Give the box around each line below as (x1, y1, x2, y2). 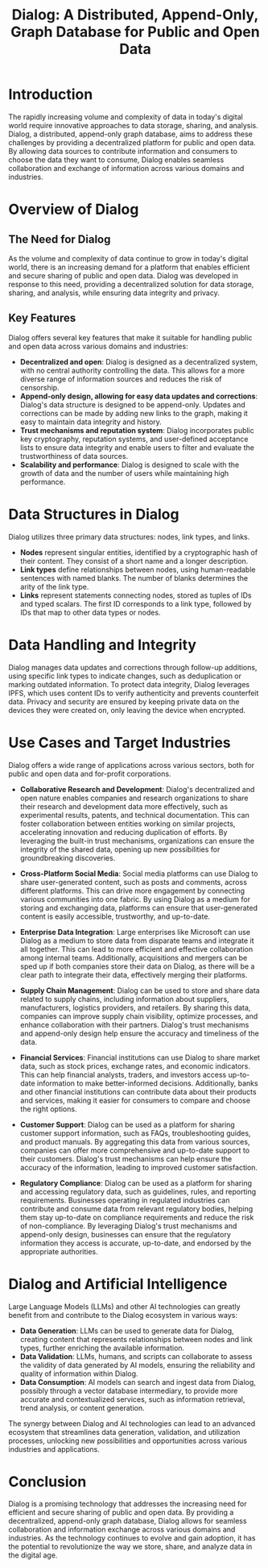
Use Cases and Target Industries (8, 733, 231, 752)
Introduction (8, 85, 93, 104)
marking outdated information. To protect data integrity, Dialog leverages (8, 679, 250, 689)
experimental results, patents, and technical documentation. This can (19, 810, 249, 819)
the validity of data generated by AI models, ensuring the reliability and (19, 1360, 255, 1370)
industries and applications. (8, 1444, 101, 1453)
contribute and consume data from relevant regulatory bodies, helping (19, 1203, 254, 1213)
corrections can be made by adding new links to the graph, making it (19, 408, 248, 418)
